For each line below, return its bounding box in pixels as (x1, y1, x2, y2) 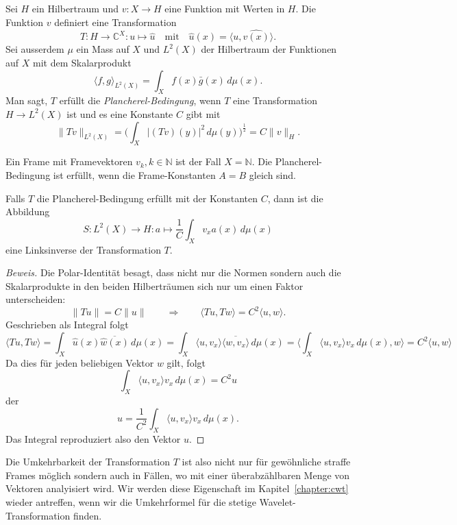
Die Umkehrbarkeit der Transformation (5, 454, 171, 469)
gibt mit (186, 106, 221, 121)
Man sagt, (5, 93, 48, 108)
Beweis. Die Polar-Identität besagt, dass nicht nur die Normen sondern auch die (5, 265, 341, 280)
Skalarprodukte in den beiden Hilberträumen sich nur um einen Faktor (5, 278, 304, 293)
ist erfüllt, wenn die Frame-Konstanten (53, 167, 216, 182)
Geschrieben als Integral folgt (5, 317, 129, 332)
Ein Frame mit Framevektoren (5, 154, 133, 169)
